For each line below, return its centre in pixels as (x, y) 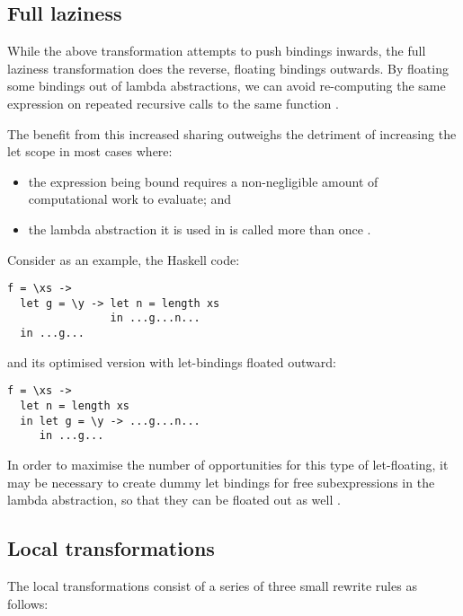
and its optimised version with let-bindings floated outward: (172, 361)
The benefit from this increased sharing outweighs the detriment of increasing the (232, 133)
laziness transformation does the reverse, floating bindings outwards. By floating (228, 68)
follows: (28, 603)
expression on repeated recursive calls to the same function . (173, 103)
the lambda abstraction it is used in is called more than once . (200, 229)
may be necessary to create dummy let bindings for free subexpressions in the (221, 482)
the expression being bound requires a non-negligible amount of (203, 181)
